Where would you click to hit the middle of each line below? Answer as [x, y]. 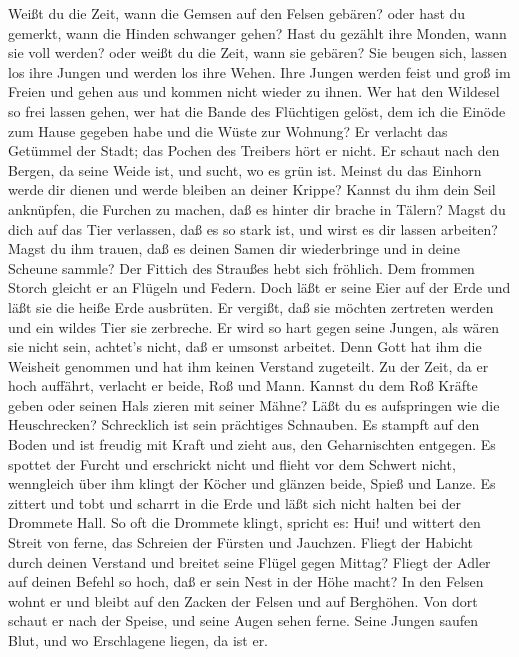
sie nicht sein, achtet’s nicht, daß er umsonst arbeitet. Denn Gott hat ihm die [245, 346]
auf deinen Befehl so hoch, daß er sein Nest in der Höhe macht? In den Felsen [246, 581]
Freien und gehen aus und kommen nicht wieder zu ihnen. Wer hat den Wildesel [254, 91]
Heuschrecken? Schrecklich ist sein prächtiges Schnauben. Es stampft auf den [244, 424]
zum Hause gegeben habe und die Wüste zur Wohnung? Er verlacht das [228, 130]
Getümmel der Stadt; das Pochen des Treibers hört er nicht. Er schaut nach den [254, 150]
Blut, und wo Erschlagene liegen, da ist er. [138, 640]
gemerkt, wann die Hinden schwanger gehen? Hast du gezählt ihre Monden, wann [257, 32]
